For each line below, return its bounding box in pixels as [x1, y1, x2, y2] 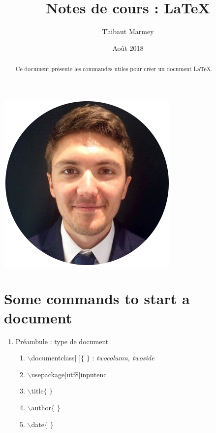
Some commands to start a [4, 288, 190, 308]
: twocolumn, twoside [92, 353, 154, 363]
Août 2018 [112, 42, 144, 53]
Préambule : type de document [15, 336, 109, 346]
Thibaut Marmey [102, 26, 154, 37]
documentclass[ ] [31, 353, 81, 363]
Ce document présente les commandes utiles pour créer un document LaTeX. [15, 65, 213, 73]
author [31, 402, 52, 413]
